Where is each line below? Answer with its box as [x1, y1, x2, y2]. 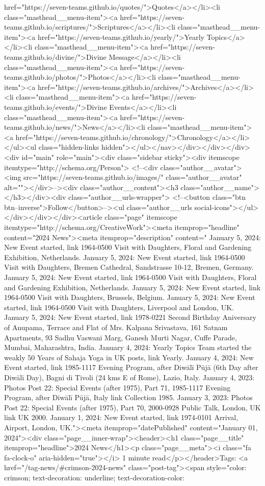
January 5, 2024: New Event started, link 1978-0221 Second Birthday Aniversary [4, 312, 256, 322]
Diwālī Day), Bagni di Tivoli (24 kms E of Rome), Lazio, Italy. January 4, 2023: [4, 372, 255, 382]
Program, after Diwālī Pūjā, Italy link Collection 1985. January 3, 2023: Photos [4, 392, 253, 403]
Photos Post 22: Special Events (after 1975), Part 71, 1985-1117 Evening [4, 382, 231, 392]
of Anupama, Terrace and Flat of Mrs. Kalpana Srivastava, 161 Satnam [4, 322, 228, 332]
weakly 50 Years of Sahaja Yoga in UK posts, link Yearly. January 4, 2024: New [4, 352, 254, 362]
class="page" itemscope [104, 212, 177, 222]
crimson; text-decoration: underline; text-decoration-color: [4, 472, 185, 482]
